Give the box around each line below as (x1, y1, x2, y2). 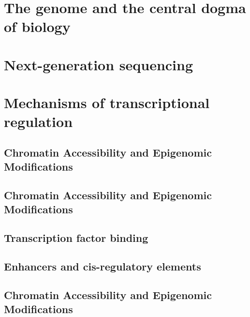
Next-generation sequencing (4, 54, 193, 74)
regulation (4, 111, 73, 131)
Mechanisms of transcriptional (4, 93, 210, 112)
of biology (4, 16, 71, 36)
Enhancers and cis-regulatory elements (4, 259, 201, 274)
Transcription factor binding (4, 230, 148, 245)
